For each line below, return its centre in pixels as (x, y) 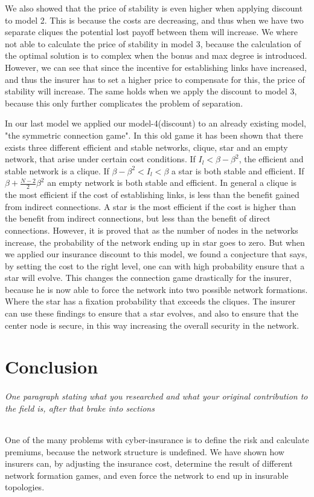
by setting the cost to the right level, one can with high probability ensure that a (155, 265)
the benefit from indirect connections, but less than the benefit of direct (138, 218)
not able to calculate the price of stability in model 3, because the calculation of (153, 43)
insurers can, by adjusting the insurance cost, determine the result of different (149, 463)
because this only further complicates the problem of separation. (124, 103)
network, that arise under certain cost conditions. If (100, 159)
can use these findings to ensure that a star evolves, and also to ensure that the (152, 313)
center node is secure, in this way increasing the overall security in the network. (152, 325)
